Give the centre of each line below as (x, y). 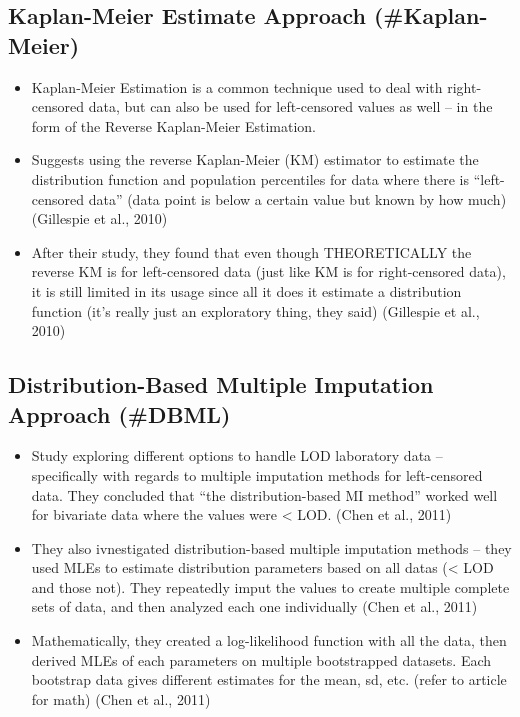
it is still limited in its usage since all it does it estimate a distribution (246, 290)
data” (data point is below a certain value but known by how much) (297, 198)
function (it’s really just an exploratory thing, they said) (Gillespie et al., (255, 310)
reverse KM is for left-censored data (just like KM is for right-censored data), (268, 271)
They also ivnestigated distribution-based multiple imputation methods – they (271, 547)
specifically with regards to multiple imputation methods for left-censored (257, 474)
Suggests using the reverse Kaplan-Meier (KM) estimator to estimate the (255, 159)
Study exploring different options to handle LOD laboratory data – (237, 455)
